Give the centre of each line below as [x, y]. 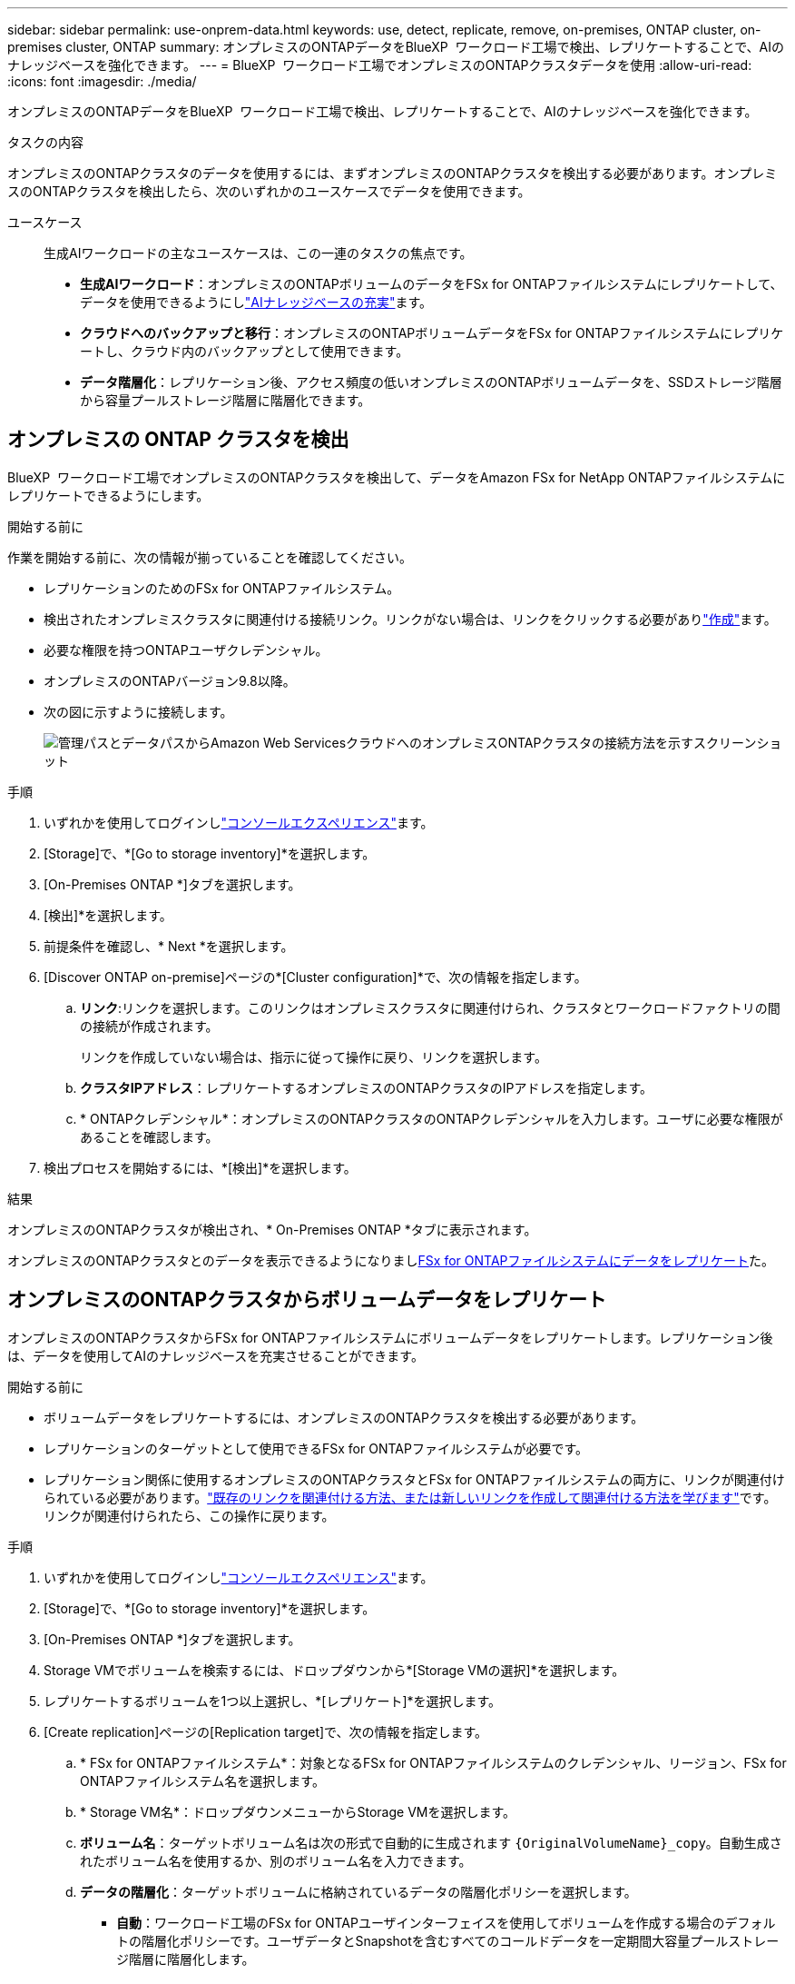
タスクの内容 [45, 142]
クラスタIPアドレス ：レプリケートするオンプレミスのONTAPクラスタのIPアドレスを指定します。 [367, 1087]
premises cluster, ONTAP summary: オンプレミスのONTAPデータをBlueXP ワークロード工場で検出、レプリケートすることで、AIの [396, 47]
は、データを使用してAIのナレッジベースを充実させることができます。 [216, 1355]
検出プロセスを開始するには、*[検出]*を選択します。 [200, 1167]
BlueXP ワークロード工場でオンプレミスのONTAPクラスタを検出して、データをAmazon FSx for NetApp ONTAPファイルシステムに [397, 477]
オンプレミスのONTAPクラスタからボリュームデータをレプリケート [307, 1300]
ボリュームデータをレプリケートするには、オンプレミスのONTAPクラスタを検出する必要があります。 [344, 1417]
